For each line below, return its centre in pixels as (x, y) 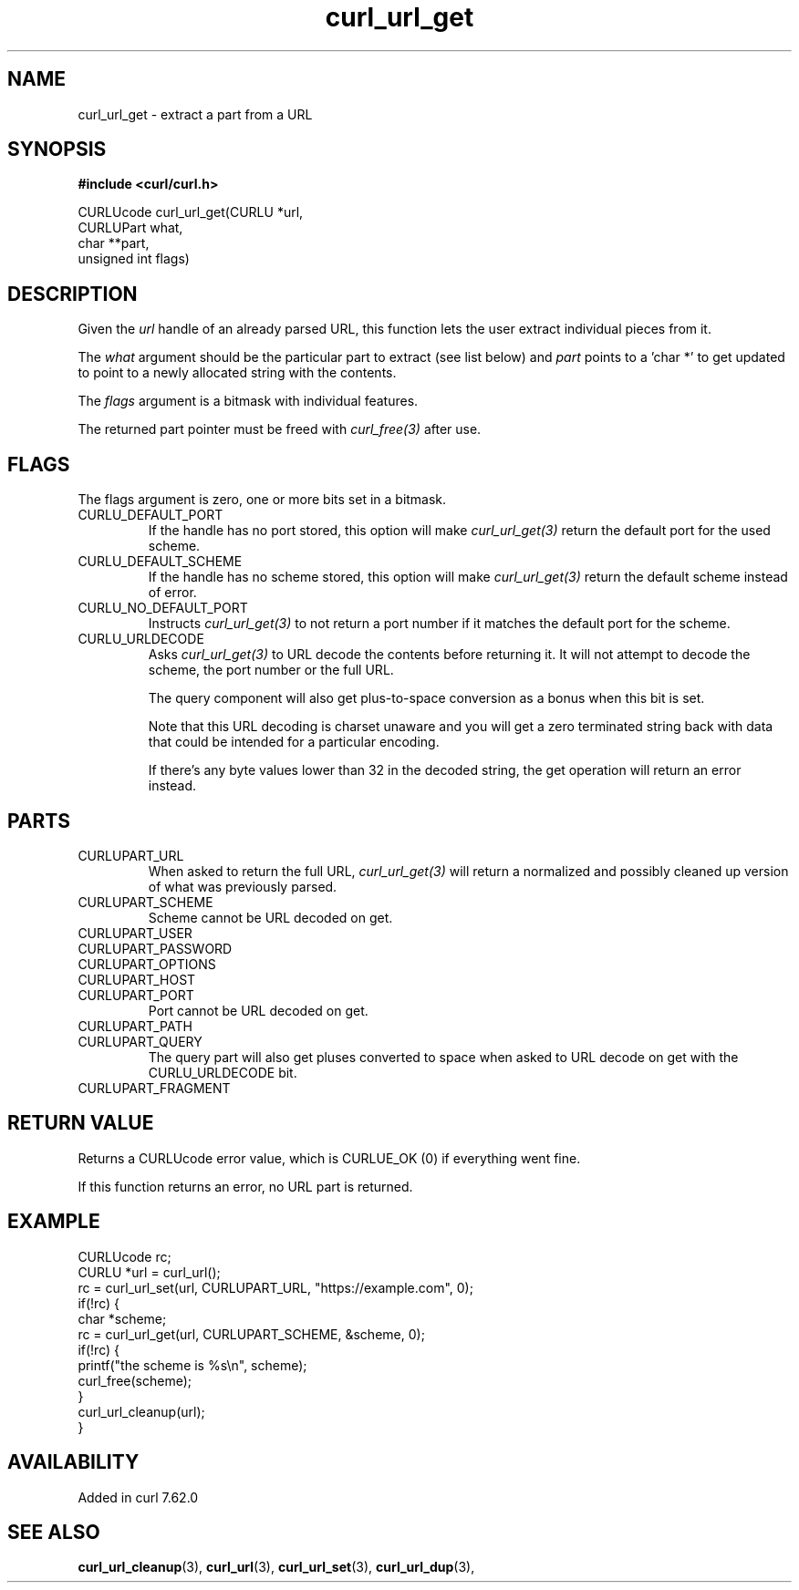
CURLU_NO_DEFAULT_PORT (163, 608)
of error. (172, 593)
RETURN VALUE (81, 1123)
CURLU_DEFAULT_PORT (150, 515)
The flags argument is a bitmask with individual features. (248, 401)
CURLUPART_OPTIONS (147, 964)
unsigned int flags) (134, 259)
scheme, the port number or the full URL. (271, 670)
